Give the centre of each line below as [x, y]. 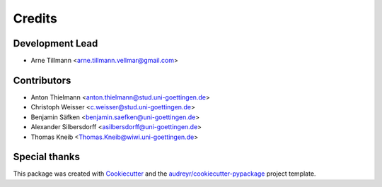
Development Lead [56, 43]
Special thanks [47, 157]
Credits [35, 18]
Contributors [42, 80]
